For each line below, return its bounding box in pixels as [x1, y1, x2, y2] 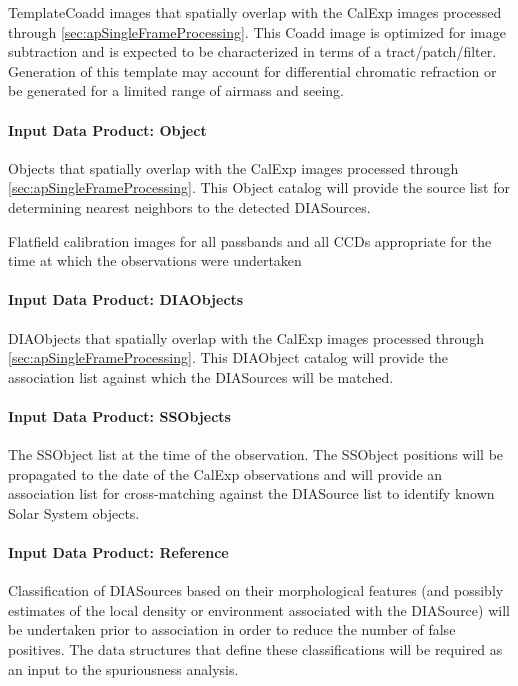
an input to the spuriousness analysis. [8, 658, 239, 679]
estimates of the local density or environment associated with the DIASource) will [8, 599, 510, 620]
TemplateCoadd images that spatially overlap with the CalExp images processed [8, 2, 502, 22]
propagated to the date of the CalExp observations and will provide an [8, 463, 443, 484]
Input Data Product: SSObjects [8, 405, 231, 426]
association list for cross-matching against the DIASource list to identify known [8, 483, 495, 504]
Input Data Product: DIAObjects [8, 289, 244, 310]
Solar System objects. [8, 502, 140, 523]
